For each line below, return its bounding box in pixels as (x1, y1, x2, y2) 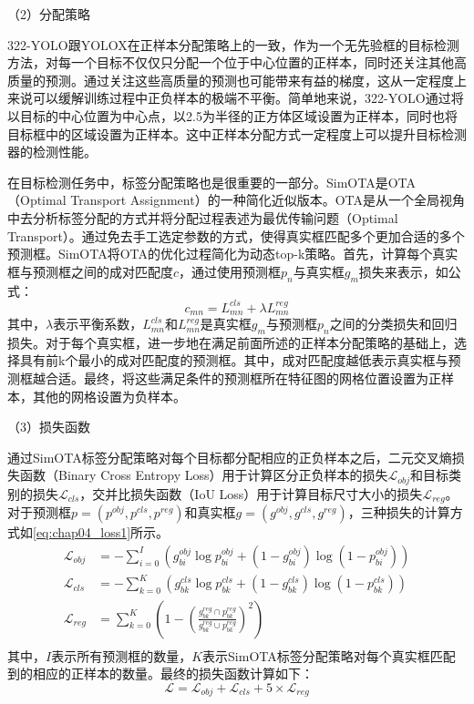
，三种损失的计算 (347, 503, 450, 522)
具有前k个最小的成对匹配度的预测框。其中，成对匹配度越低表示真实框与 (19, 351, 448, 370)
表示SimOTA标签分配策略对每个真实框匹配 (202, 646, 456, 665)
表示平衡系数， (53, 314, 143, 333)
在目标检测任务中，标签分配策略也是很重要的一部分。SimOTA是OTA (7, 172, 417, 191)
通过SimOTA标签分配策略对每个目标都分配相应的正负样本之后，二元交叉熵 (7, 447, 452, 466)
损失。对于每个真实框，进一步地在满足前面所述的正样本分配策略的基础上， (7, 332, 454, 352)
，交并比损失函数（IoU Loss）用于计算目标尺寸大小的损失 (79, 484, 423, 503)
